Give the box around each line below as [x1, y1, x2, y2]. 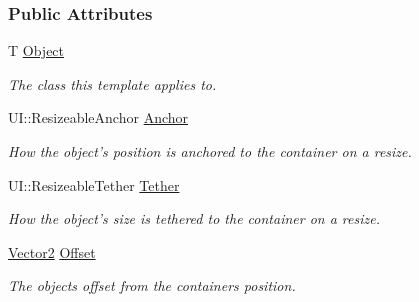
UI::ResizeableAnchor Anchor [8, 107, 189, 128]
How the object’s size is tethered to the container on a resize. [8, 208, 380, 229]
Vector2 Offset [8, 241, 96, 262]
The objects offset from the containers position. [8, 275, 296, 296]
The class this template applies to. [8, 73, 217, 94]
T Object [8, 40, 65, 61]
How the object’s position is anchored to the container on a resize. [8, 141, 412, 161]
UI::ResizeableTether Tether [8, 174, 180, 195]
